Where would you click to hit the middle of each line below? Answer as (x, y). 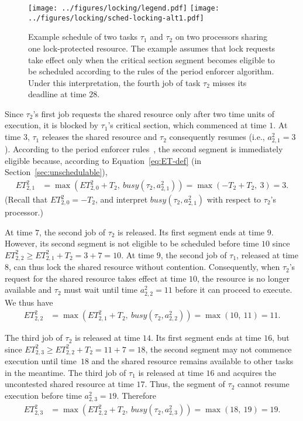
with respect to (234, 199)
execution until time (41, 361)
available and (28, 290)
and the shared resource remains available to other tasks (192, 361)
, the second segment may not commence (218, 349)
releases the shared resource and (99, 137)
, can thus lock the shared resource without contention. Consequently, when (144, 267)
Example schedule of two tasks (83, 37)
